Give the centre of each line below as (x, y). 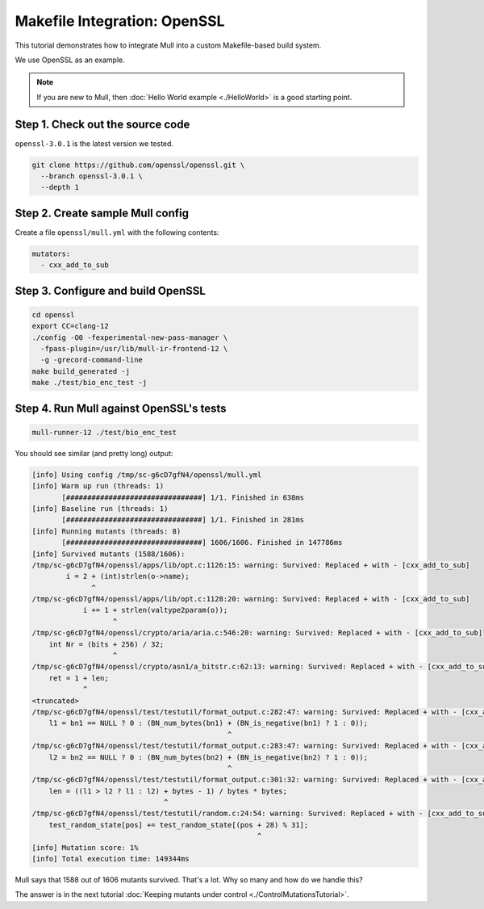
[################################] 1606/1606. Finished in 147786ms (202, 542)
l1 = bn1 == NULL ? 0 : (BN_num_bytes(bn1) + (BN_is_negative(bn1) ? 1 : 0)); (209, 723)
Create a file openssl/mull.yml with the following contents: (117, 232)
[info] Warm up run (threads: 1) (98, 486)
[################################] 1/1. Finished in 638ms (183, 497)
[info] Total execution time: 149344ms (111, 859)
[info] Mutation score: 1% (85, 847)
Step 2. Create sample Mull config (102, 213)
